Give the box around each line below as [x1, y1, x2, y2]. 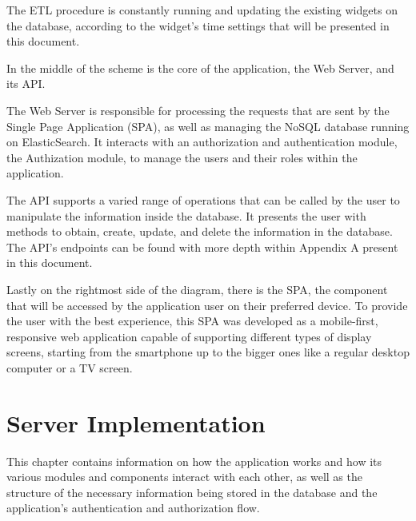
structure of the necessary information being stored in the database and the [6, 483, 378, 500]
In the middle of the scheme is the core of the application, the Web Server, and [6, 59, 394, 76]
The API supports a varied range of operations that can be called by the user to [6, 191, 400, 208]
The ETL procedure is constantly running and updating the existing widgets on [6, 2, 398, 18]
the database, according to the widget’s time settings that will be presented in [6, 17, 390, 34]
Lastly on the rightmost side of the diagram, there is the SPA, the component [6, 280, 388, 297]
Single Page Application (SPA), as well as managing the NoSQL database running [6, 117, 410, 134]
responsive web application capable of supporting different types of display [6, 328, 372, 344]
